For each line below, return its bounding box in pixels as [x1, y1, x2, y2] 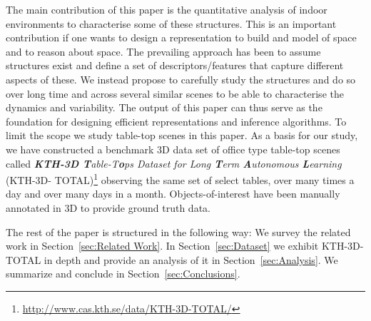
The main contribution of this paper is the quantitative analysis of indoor [6, 2, 327, 16]
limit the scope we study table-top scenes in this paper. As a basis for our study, [6, 128, 358, 143]
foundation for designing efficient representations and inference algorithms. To [6, 113, 347, 128]
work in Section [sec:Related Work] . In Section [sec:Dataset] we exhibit [6, 238, 319, 253]
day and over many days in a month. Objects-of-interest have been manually [6, 186, 340, 201]
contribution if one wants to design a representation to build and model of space [6, 30, 357, 45]
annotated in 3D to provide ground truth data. [6, 200, 210, 215]
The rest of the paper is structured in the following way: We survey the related [6, 224, 351, 239]
